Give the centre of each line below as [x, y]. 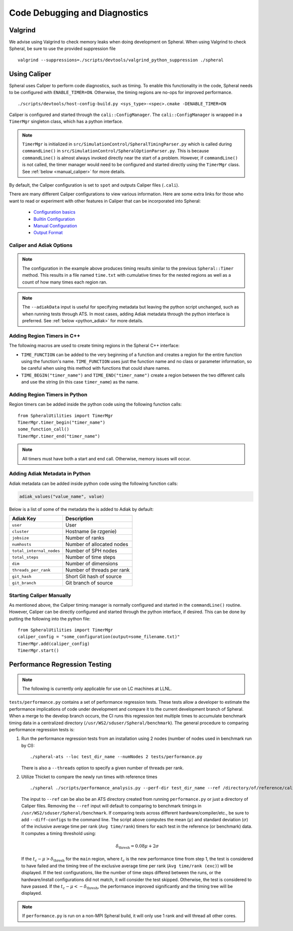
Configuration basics [54, 212]
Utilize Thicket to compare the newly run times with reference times [89, 777]
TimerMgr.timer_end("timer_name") [59, 436]
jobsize [21, 538]
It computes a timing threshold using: [59, 833]
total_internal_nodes [36, 551]
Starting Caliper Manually [40, 595]
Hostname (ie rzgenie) [91, 531]
